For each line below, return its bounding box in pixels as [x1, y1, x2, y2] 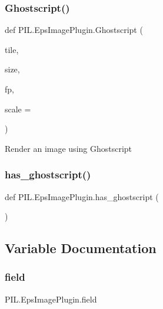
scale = [5, 102, 31, 115]
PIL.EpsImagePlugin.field [5, 293, 97, 305]
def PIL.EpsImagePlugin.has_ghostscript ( [5, 190, 159, 202]
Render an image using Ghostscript [5, 142, 132, 154]
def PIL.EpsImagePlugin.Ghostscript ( [5, 24, 143, 36]
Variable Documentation [5, 239, 157, 257]
